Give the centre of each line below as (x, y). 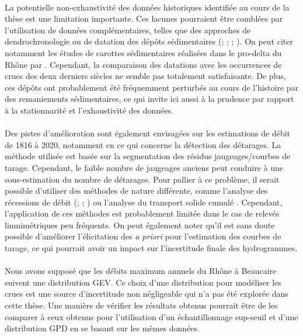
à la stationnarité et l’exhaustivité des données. (89, 110)
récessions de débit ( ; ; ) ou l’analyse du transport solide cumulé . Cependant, (144, 202)
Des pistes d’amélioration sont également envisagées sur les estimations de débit (148, 133)
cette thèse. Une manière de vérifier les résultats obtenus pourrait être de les (141, 305)
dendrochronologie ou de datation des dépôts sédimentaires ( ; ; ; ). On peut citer (149, 41)
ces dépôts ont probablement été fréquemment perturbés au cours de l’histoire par (152, 87)
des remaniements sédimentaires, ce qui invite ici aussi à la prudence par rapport (149, 99)
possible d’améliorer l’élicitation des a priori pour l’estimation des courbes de (143, 236)
